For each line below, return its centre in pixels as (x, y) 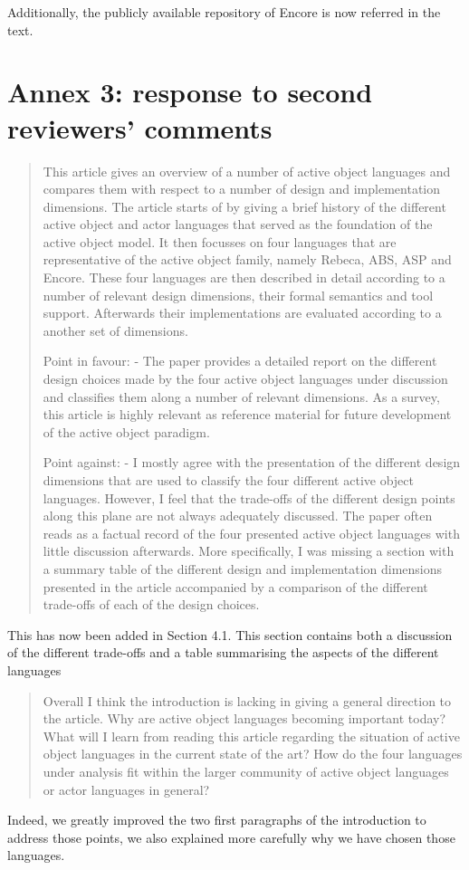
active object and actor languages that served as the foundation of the (238, 224)
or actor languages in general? (126, 789)
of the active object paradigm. (126, 431)
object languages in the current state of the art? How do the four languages (253, 754)
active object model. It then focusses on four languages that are (220, 241)
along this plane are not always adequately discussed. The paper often (238, 516)
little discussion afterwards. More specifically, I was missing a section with (249, 551)
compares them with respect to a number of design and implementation (242, 189)
